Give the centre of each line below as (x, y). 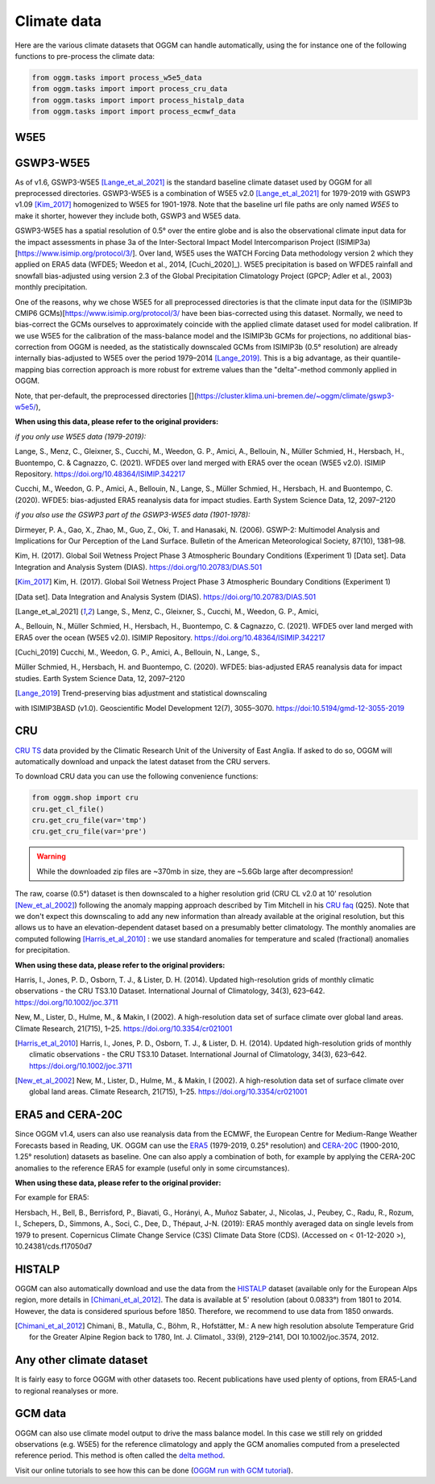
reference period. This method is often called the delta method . (120, 1456)
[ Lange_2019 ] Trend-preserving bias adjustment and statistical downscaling (141, 693)
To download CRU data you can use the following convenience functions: (137, 776)
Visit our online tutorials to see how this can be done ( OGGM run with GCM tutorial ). (154, 1470)
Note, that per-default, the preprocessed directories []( (106, 396)
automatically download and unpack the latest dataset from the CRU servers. (143, 761)
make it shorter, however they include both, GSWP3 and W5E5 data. (128, 216)
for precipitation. (42, 950)
